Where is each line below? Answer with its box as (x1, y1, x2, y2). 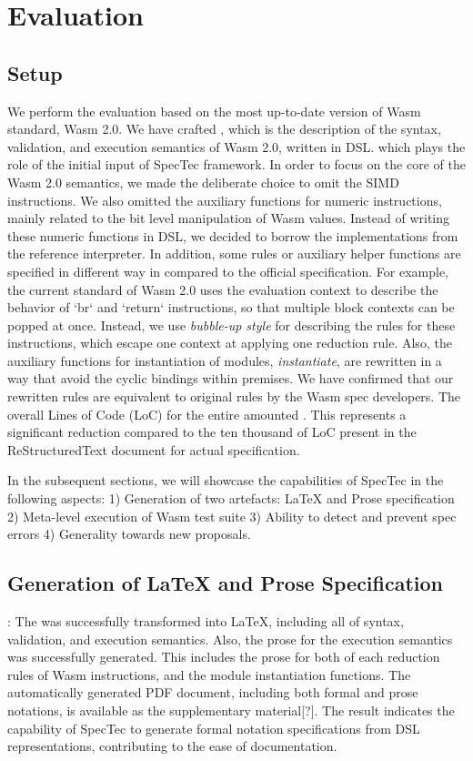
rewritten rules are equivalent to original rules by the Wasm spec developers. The (7, 387, 461, 406)
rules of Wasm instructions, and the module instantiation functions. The (7, 665, 411, 684)
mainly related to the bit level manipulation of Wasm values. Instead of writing (7, 208, 450, 228)
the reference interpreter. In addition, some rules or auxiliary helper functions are (7, 244, 461, 263)
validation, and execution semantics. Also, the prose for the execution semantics (7, 629, 453, 648)
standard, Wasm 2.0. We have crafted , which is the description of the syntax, (7, 119, 441, 138)
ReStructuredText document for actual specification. (7, 440, 300, 459)
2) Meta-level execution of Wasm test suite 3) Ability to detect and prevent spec (7, 506, 457, 525)
